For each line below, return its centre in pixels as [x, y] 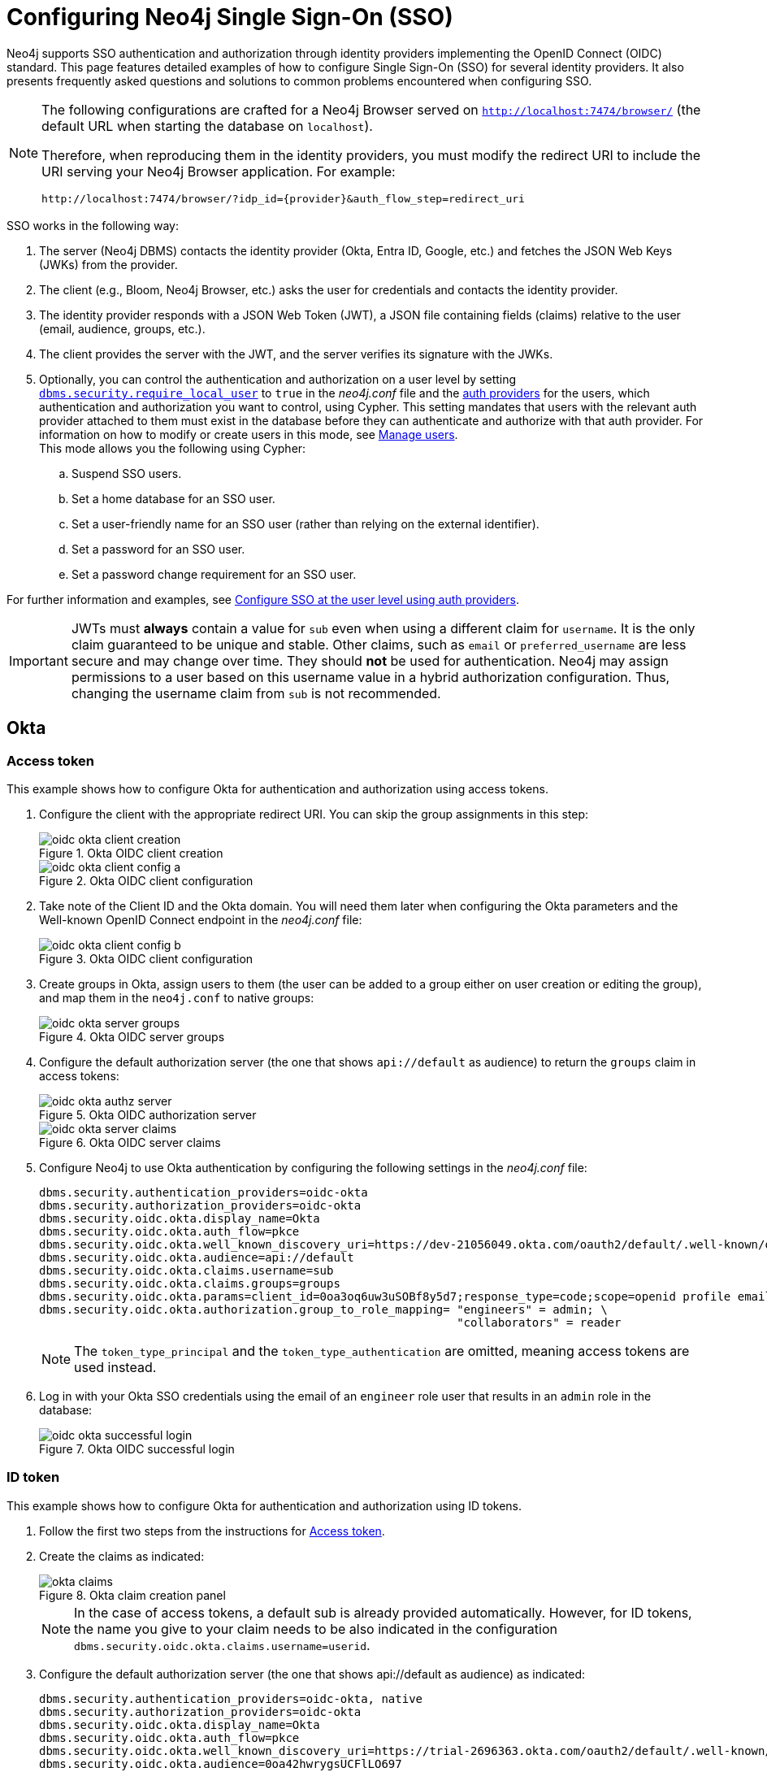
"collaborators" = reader [539, 1322]
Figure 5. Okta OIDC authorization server [148, 1114]
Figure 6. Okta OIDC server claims [130, 1142]
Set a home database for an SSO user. [173, 498]
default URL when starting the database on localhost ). [207, 126]
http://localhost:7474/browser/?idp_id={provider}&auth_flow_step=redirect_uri [283, 198]
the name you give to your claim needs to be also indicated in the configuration [316, 1629]
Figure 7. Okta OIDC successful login [137, 1448]
